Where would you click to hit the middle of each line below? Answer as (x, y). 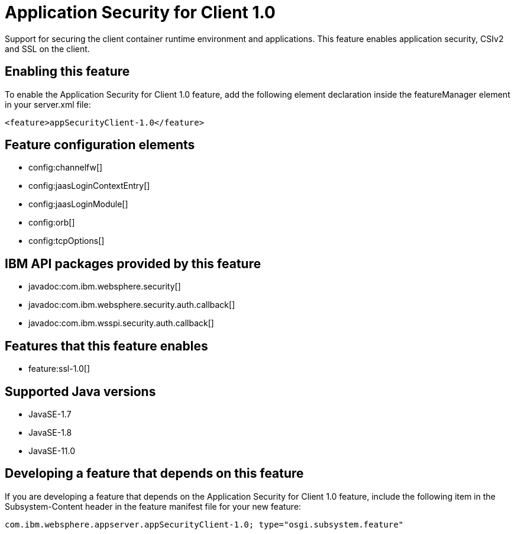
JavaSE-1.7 (50, 414)
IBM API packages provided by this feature (133, 263)
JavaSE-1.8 (50, 432)
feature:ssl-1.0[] (59, 369)
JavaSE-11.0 (52, 451)
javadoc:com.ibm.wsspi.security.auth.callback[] (121, 323)
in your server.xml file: (48, 104)
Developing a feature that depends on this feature (154, 474)
